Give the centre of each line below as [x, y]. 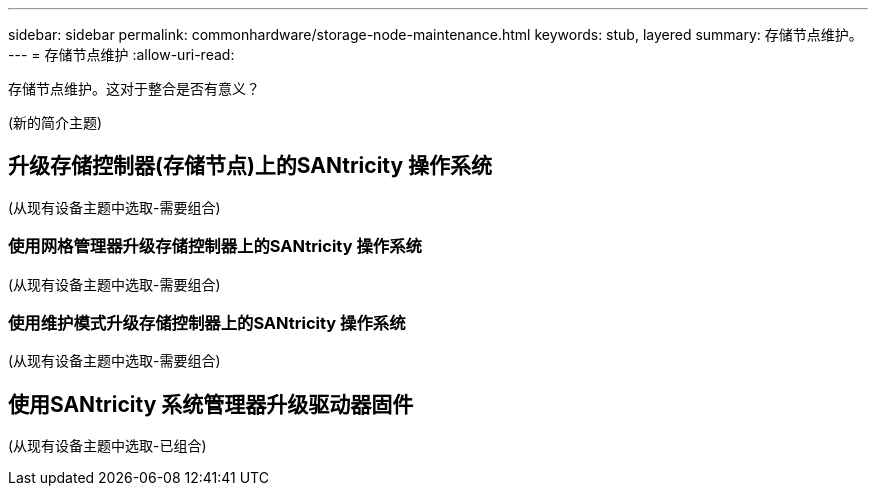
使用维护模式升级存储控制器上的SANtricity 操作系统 [207, 322]
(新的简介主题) [55, 122]
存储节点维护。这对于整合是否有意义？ [134, 88]
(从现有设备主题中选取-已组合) [107, 446]
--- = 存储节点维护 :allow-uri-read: [121, 54]
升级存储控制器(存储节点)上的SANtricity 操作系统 [250, 166]
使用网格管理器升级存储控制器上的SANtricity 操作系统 [215, 246]
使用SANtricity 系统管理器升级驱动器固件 [211, 404]
